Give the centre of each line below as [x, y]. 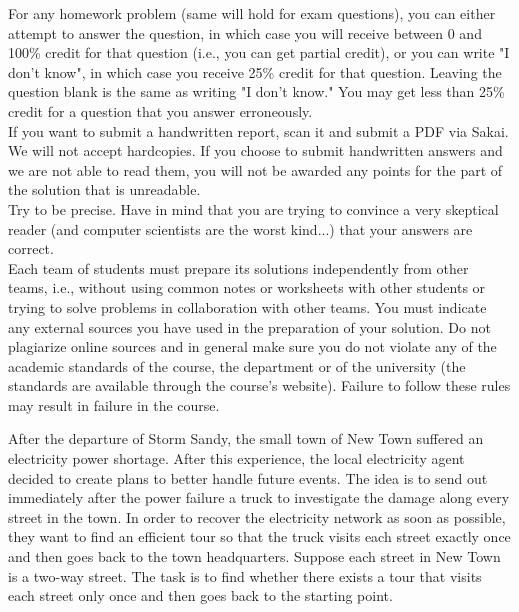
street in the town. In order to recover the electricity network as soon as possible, [257, 516]
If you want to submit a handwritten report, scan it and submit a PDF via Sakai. [258, 130]
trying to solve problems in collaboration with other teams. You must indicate [247, 306]
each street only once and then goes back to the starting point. [200, 595]
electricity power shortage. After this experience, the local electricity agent [236, 458]
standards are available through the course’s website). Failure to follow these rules [259, 385]
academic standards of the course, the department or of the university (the [237, 365]
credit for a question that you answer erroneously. [160, 110]
